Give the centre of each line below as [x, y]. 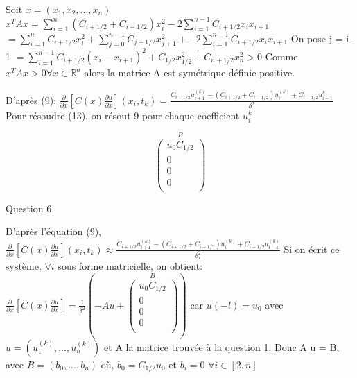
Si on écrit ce [312, 249]
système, [24, 265]
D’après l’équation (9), [53, 231]
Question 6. [30, 208]
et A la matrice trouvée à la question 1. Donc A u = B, [222, 346]
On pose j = [317, 38]
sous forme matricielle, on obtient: [130, 265]
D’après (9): [31, 100]
